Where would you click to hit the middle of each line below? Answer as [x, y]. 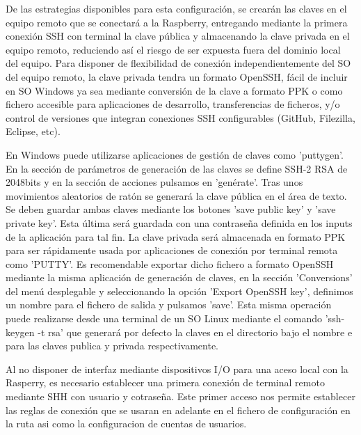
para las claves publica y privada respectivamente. [112, 346]
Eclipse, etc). [33, 131]
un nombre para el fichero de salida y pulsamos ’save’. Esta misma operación [169, 304]
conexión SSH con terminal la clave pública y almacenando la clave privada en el [178, 36]
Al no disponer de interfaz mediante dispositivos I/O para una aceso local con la [177, 369]
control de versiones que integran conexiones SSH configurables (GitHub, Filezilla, [180, 117]
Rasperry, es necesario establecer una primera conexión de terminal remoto [165, 382]
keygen [20, 332]
